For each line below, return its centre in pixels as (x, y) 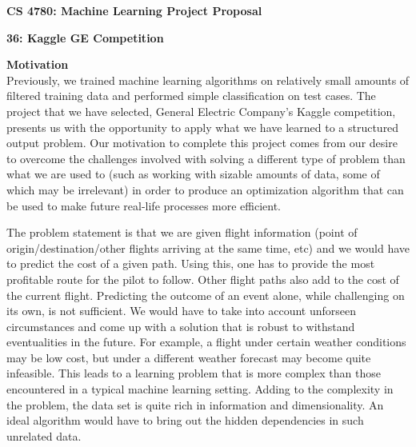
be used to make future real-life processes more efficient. (144, 205)
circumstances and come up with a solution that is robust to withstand (181, 326)
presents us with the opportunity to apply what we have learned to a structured (203, 127)
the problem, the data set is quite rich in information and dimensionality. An (195, 404)
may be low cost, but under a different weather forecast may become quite (189, 357)
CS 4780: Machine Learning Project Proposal (134, 10)
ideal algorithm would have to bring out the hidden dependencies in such (185, 420)
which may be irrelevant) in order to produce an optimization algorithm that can (205, 189)
